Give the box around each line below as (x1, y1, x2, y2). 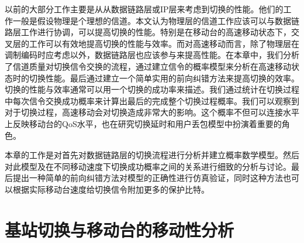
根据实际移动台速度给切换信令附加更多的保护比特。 (12, 183, 209, 195)
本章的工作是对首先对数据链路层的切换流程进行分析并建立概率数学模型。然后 (5, 149, 299, 161)
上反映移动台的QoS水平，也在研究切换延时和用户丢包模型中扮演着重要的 (5, 117, 282, 129)
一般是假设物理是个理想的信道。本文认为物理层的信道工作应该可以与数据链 (12, 14, 299, 26)
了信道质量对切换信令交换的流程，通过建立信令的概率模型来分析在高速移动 (5, 60, 291, 72)
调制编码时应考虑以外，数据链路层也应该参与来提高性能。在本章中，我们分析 (5, 49, 299, 61)
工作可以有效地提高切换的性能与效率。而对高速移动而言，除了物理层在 (29, 37, 299, 49)
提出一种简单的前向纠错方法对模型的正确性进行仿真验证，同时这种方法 (12, 172, 283, 184)
